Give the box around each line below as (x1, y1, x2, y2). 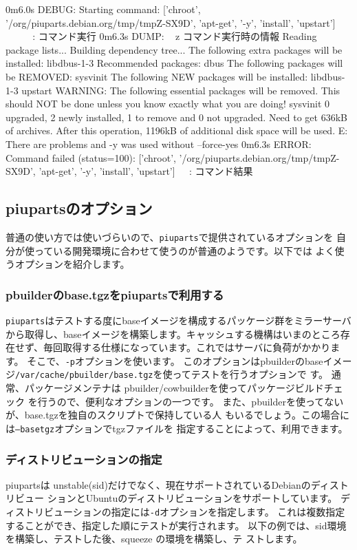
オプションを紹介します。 (14, 257, 130, 271)
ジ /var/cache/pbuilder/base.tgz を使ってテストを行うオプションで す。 (6, 367, 329, 381)
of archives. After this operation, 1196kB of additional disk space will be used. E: (6, 123, 348, 138)
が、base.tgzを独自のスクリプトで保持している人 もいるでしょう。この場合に (6, 408, 349, 422)
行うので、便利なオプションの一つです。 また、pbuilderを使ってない (37, 394, 344, 408)
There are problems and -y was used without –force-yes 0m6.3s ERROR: (6, 136, 312, 151)
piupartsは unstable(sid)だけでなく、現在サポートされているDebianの (6, 477, 311, 491)
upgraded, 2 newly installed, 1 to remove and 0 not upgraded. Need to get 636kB (6, 109, 347, 124)
